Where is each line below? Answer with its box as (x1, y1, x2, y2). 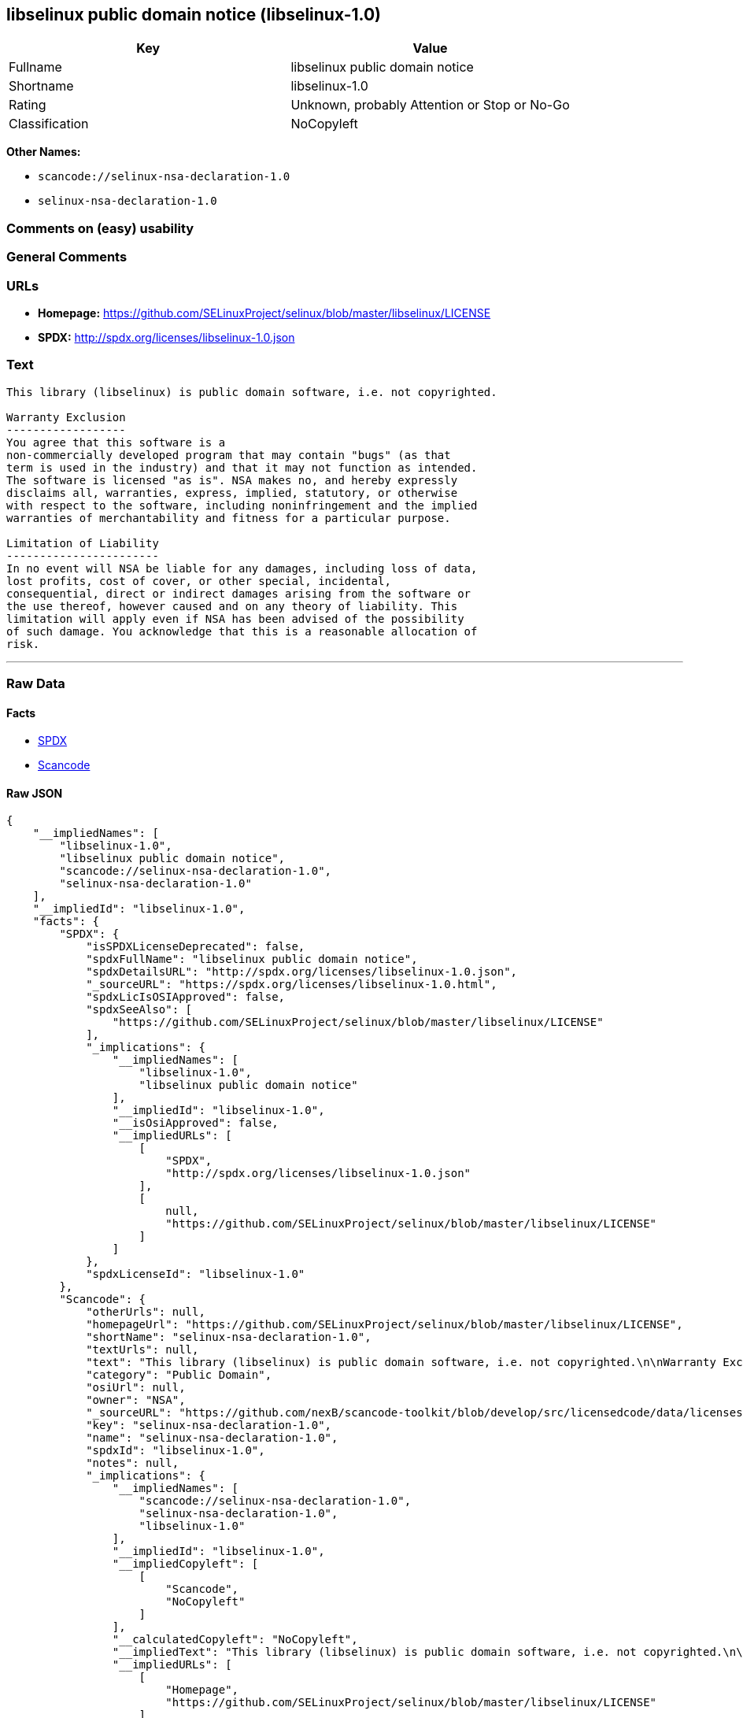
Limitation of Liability (6, 536, 159, 550)
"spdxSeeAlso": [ (86, 1003, 193, 1016)
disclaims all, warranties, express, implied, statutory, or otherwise (6, 486, 458, 499)
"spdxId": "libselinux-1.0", (86, 1444, 265, 1457)
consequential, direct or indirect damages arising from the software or (6, 587, 471, 600)
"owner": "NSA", (86, 1394, 186, 1407)
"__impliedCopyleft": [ (112, 1557, 259, 1571)
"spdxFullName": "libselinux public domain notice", (86, 953, 418, 966)
